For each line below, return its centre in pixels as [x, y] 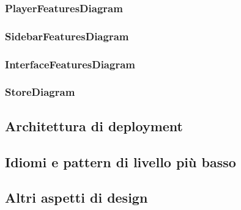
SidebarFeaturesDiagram [67, 36]
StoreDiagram [40, 92]
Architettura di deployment [94, 125]
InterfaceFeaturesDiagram [70, 64]
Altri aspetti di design [76, 197]
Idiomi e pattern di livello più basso [120, 161]
